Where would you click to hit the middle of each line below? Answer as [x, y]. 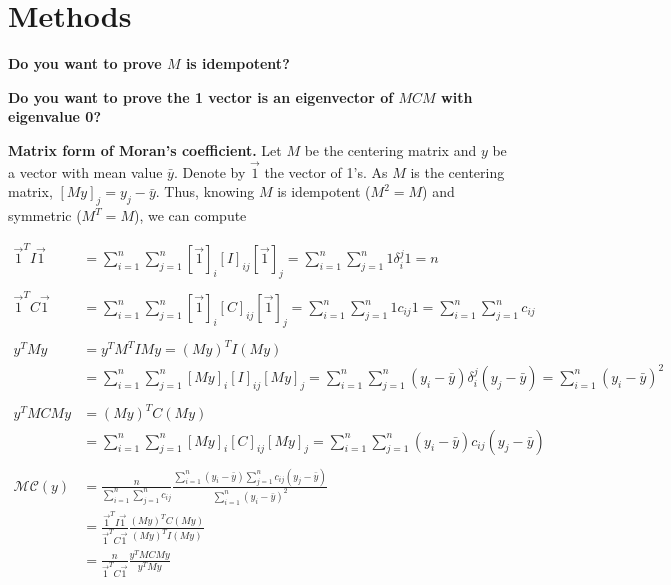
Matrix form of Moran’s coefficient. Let [145, 149]
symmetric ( [45, 215]
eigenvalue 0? [55, 116]
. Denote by [209, 171]
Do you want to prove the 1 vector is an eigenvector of [201, 96]
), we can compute [190, 215]
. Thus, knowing [205, 191]
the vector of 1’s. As [326, 171]
